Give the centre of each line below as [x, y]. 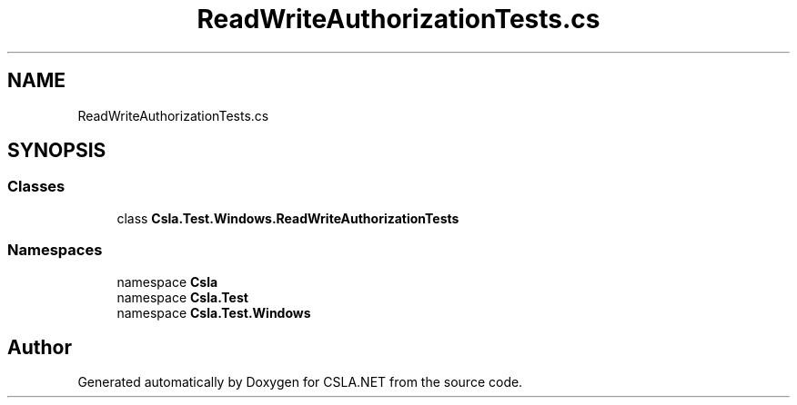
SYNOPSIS [57, 151]
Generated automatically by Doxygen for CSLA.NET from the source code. [300, 382]
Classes [36, 187]
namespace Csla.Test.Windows [214, 312]
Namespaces [55, 250]
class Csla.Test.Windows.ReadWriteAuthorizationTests [288, 218]
